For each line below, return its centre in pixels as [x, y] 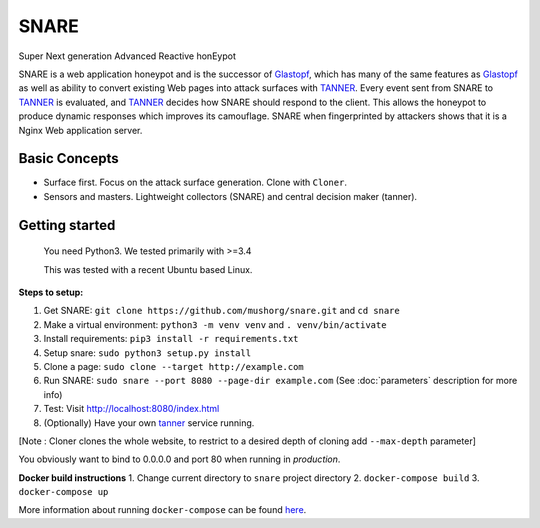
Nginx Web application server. [80, 130]
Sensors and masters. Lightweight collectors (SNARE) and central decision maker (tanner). [230, 196]
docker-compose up [63, 492]
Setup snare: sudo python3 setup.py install [147, 352]
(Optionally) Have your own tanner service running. [149, 422]
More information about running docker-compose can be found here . [162, 510]
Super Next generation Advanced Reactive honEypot [127, 56]
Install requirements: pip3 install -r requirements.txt [171, 339]
